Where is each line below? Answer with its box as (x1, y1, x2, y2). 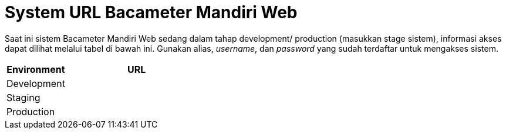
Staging (6, 91, 41, 103)
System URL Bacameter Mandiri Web (5, 2, 298, 22)
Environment (6, 63, 65, 75)
